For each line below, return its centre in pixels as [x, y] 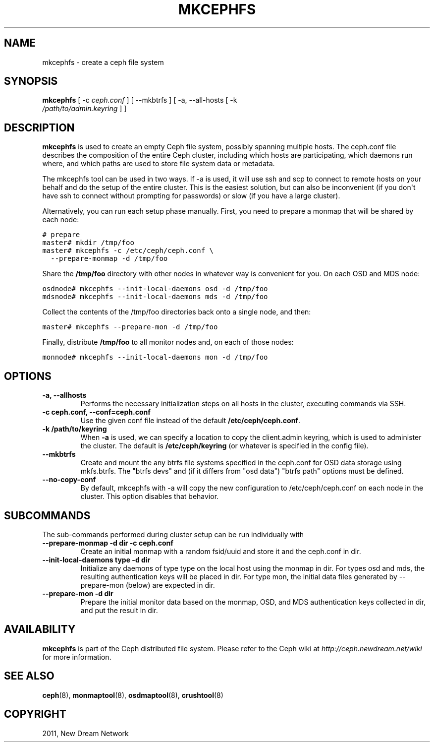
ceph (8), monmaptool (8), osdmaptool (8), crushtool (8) [133, 695]
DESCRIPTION [39, 127]
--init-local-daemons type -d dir [96, 559]
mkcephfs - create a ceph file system [103, 62]
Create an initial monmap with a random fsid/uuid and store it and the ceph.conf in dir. [221, 551]
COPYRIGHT [35, 714]
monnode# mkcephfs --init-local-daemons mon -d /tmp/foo [155, 357]
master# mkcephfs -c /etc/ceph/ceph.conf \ [128, 251]
